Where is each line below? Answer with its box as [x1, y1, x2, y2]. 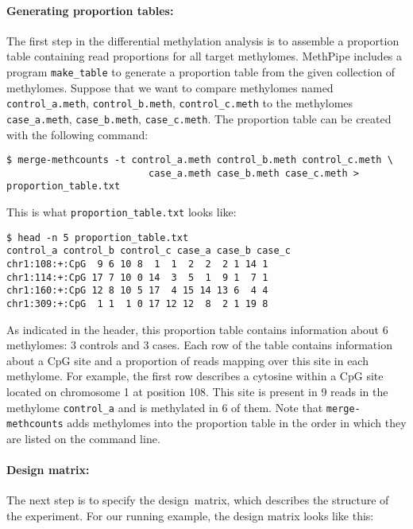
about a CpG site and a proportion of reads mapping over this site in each [6, 352, 369, 368]
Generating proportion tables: [6, 2, 174, 18]
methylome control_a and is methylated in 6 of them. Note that [6, 399, 323, 415]
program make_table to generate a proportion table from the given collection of [6, 63, 396, 80]
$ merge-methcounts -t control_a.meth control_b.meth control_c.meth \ [6, 154, 393, 166]
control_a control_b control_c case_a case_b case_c [6, 245, 291, 257]
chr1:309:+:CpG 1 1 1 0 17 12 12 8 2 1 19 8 [6, 298, 268, 310]
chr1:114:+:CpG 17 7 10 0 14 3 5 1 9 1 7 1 [6, 271, 268, 283]
